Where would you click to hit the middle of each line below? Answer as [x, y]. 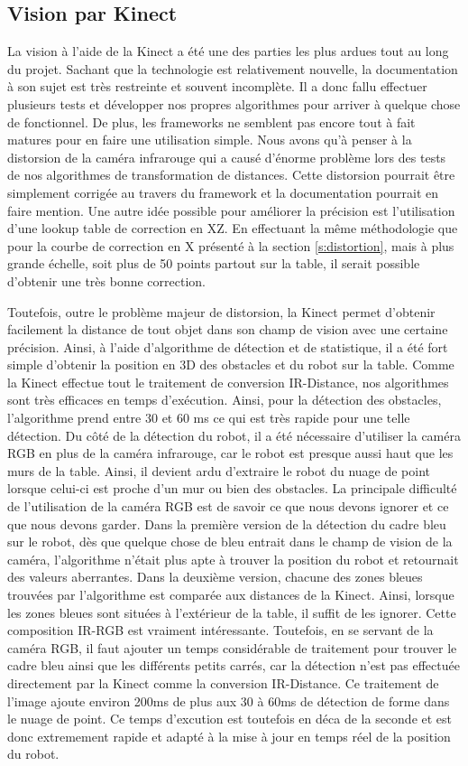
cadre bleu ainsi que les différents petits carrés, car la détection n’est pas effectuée [234, 665]
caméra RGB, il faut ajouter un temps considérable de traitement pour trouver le [232, 647]
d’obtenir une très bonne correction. [106, 280]
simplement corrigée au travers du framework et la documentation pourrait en [223, 192]
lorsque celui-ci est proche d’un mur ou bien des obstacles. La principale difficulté [232, 488]
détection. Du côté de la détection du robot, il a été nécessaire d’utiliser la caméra [234, 435]
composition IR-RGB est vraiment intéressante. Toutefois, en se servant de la [220, 630]
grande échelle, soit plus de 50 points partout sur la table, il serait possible [214, 263]
